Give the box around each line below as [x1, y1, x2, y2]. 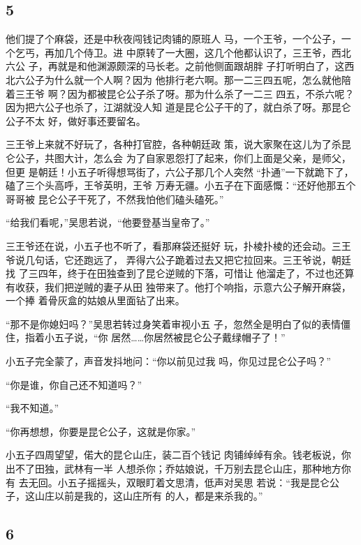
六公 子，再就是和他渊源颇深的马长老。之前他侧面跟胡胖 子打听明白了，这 [6, 59, 345, 73]
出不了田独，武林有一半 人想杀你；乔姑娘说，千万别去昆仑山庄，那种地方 [6, 461, 341, 476]
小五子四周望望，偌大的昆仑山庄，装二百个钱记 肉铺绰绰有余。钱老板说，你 [6, 447, 351, 462]
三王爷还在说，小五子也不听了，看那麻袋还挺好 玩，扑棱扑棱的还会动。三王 [6, 238, 351, 253]
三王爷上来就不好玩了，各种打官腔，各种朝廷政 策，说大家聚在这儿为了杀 [6, 137, 341, 151]
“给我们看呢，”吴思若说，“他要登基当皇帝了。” [6, 215, 210, 230]
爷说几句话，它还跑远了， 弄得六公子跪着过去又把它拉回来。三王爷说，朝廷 [6, 252, 351, 267]
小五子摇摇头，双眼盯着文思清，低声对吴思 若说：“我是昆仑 [57, 475, 330, 489]
